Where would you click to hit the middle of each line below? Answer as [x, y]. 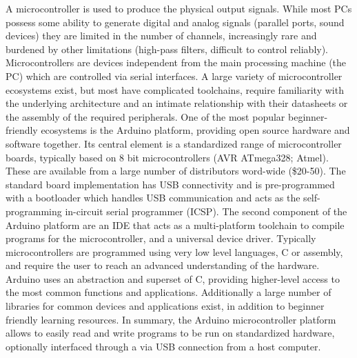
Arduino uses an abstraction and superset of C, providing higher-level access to [173, 278]
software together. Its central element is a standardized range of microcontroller [174, 143]
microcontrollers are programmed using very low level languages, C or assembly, [174, 251]
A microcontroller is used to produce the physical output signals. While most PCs [179, 8]
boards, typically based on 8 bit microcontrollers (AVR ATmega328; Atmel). [167, 157]
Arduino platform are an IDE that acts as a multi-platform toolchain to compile [175, 225]
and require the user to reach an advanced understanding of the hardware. [163, 265]
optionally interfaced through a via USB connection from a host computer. [163, 346]
